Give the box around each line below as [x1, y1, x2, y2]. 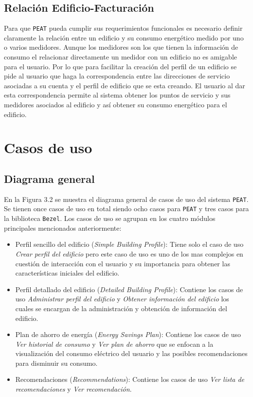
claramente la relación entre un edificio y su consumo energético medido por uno [4, 32, 244, 42]
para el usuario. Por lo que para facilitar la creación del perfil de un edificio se [4, 61, 237, 71]
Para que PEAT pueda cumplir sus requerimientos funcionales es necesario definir [4, 23, 243, 33]
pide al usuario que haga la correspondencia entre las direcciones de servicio [4, 71, 230, 81]
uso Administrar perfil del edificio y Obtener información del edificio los [15, 294, 229, 304]
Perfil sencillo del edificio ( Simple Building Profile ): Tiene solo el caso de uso [15, 239, 244, 249]
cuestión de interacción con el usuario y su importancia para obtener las [15, 258, 230, 268]
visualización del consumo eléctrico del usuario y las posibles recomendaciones [15, 348, 248, 358]
